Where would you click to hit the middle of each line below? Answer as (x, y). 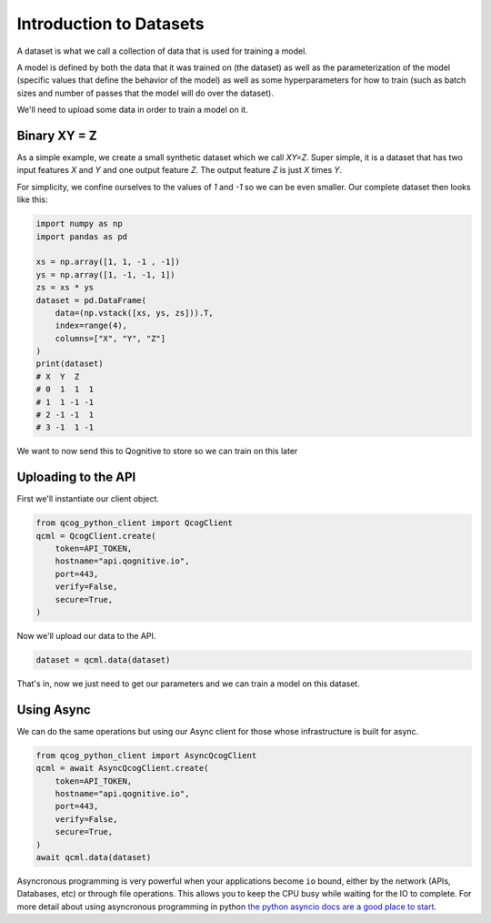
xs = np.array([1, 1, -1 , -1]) (108, 262)
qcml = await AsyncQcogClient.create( (122, 768)
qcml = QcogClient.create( (96, 536)
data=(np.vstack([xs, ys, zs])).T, (134, 313)
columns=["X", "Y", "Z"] (110, 338)
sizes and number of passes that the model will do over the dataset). (145, 93)
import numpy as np (79, 224)
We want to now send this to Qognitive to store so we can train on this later (157, 451)
